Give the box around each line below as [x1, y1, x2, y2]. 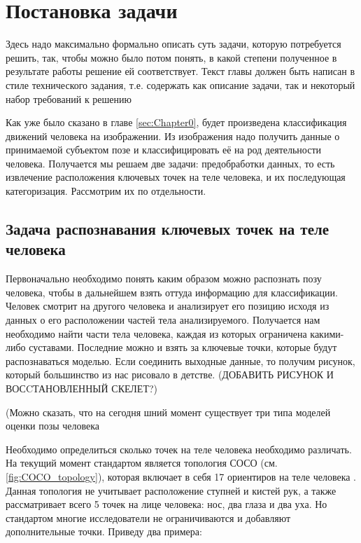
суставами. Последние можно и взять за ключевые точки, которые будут [29, 340, 337, 355]
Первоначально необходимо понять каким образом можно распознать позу [6, 271, 322, 286]
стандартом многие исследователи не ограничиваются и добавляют [6, 510, 291, 525]
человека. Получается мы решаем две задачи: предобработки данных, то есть [6, 156, 335, 170]
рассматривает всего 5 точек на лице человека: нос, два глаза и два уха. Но [6, 497, 327, 511]
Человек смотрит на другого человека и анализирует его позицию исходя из [6, 298, 330, 313]
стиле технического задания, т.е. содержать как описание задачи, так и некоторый [6, 77, 355, 92]
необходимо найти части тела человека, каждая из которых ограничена [6, 326, 307, 341]
